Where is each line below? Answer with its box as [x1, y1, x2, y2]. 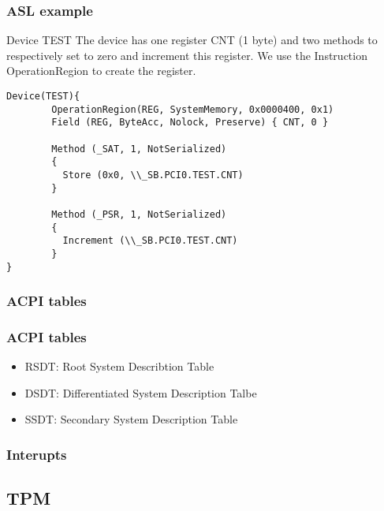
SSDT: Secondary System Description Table [24, 411, 238, 427]
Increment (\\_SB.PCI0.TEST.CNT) [62, 235, 238, 247]
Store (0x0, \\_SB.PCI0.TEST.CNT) [62, 169, 244, 181]
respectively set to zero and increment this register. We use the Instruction [6, 47, 367, 63]
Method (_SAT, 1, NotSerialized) [51, 143, 227, 155]
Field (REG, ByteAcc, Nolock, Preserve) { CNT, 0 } [51, 117, 329, 129]
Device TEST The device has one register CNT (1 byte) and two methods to [6, 32, 378, 48]
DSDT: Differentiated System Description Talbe [24, 384, 257, 401]
